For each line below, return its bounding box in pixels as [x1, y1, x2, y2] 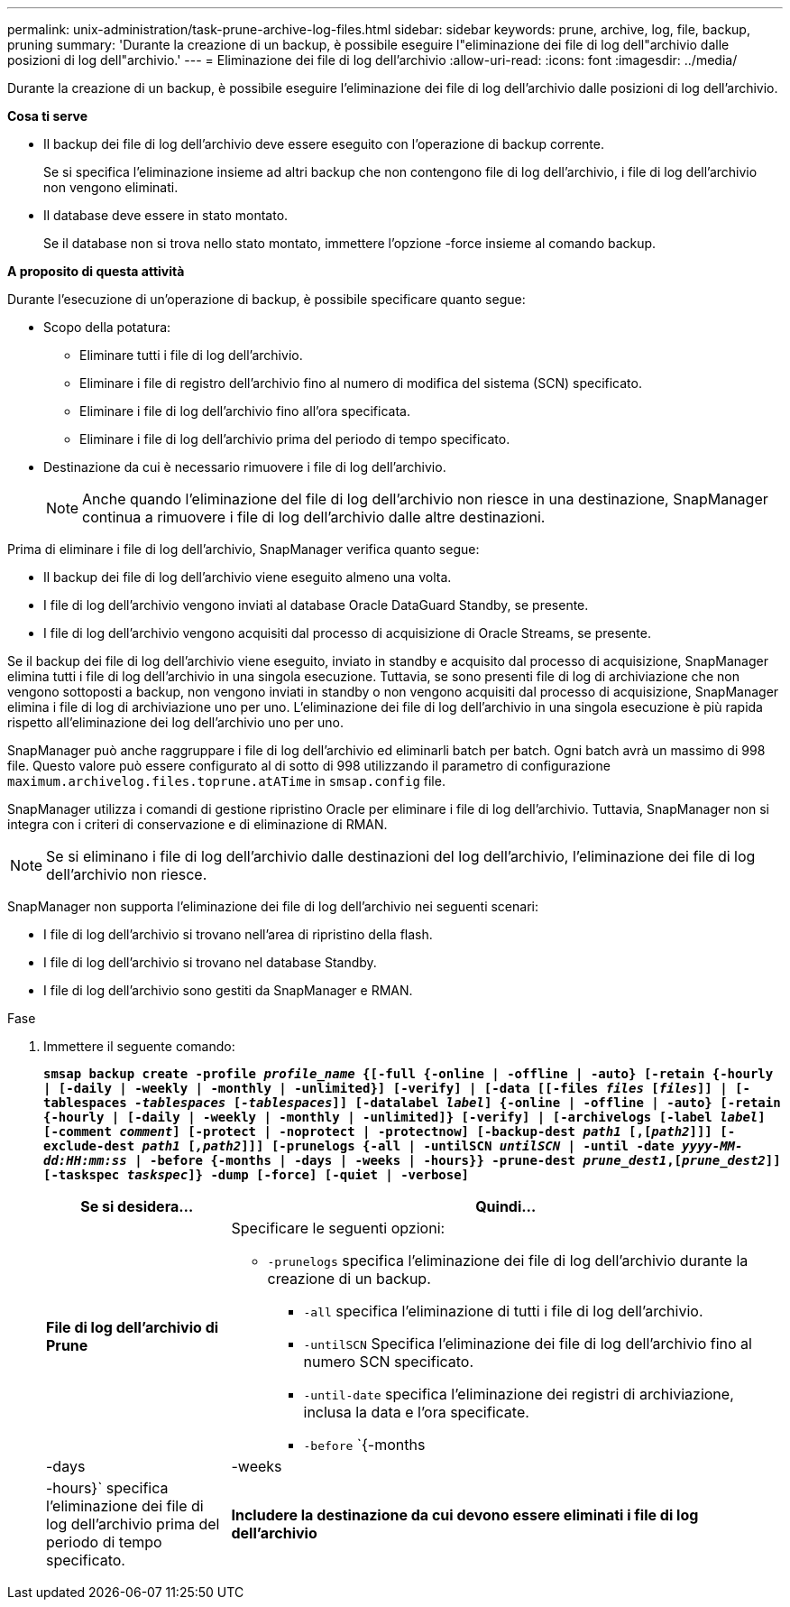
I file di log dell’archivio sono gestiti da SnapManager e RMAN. [43, 983, 413, 998]
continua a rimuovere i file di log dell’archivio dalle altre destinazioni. [82, 508, 546, 526]
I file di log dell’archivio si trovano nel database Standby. [43, 955, 377, 970]
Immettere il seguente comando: [43, 1039, 235, 1054]
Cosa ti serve [7, 108, 88, 124]
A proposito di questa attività [7, 263, 185, 279]
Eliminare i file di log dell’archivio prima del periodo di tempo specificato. [79, 431, 510, 447]
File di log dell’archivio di [46, 1318, 219, 1336]
